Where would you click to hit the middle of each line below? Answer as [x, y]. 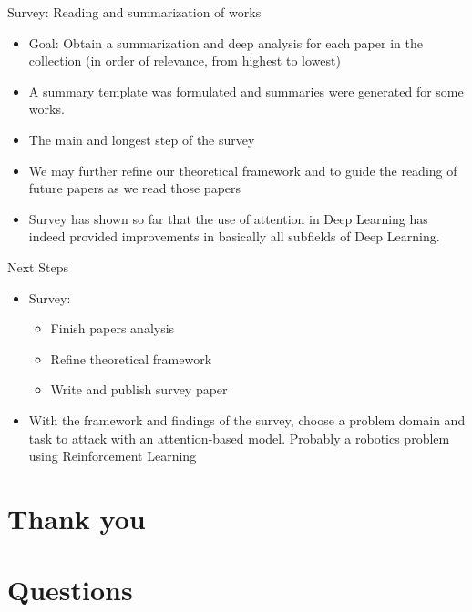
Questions [70, 590]
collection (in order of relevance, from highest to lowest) [185, 61]
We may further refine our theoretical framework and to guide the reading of [243, 170]
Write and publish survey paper [139, 389]
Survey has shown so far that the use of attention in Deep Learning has [228, 218]
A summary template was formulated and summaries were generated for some [246, 91]
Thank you [77, 518]
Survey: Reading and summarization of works [134, 12]
